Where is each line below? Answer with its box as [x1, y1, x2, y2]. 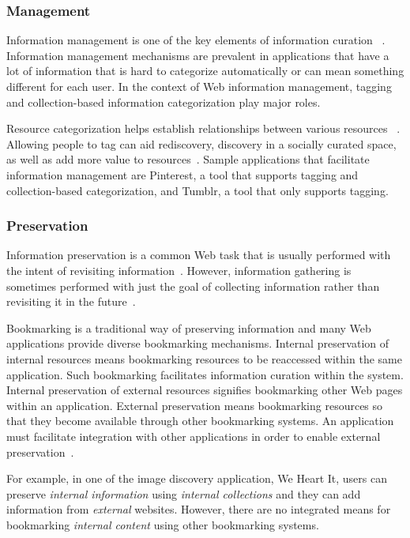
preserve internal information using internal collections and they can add [6, 485, 361, 502]
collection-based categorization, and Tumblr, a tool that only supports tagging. [6, 182, 389, 198]
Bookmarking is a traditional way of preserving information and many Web [6, 319, 371, 336]
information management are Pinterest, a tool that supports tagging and [6, 166, 359, 182]
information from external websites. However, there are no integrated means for [6, 501, 391, 517]
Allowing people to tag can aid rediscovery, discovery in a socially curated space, [6, 135, 397, 152]
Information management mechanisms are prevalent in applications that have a [6, 47, 389, 63]
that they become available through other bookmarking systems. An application [6, 412, 394, 429]
